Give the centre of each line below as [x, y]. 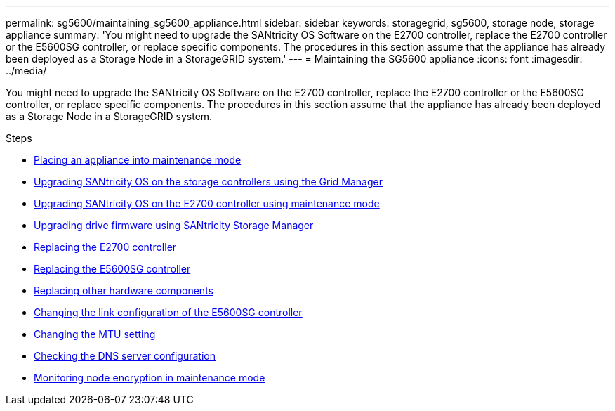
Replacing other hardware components [124, 291]
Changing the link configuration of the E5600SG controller [168, 312]
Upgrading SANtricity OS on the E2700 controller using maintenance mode [207, 203]
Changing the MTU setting [95, 334]
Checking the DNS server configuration [125, 356]
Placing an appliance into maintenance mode [138, 160]
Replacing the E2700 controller [105, 247]
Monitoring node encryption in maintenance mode [150, 378]
